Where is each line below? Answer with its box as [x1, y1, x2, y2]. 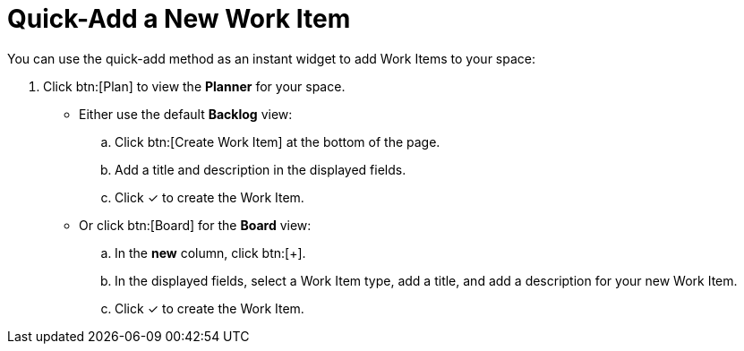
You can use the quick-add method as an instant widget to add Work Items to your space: [7, 50, 535, 66]
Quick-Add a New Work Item [7, 4, 351, 34]
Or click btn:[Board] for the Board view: [79, 217, 312, 233]
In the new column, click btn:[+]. [115, 244, 306, 261]
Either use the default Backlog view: [79, 106, 293, 122]
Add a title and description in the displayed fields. [115, 161, 406, 177]
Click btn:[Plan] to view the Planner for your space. [43, 78, 346, 94]
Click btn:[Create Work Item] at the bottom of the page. [115, 133, 440, 150]
